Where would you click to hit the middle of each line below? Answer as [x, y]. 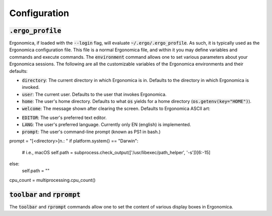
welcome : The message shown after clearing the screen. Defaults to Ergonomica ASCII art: [116, 109]
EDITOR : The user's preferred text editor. [64, 118]
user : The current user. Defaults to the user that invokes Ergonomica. [94, 94]
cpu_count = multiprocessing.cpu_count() [52, 180]
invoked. [31, 87]
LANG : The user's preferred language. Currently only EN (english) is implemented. [107, 125]
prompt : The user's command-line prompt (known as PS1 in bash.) [91, 132]
